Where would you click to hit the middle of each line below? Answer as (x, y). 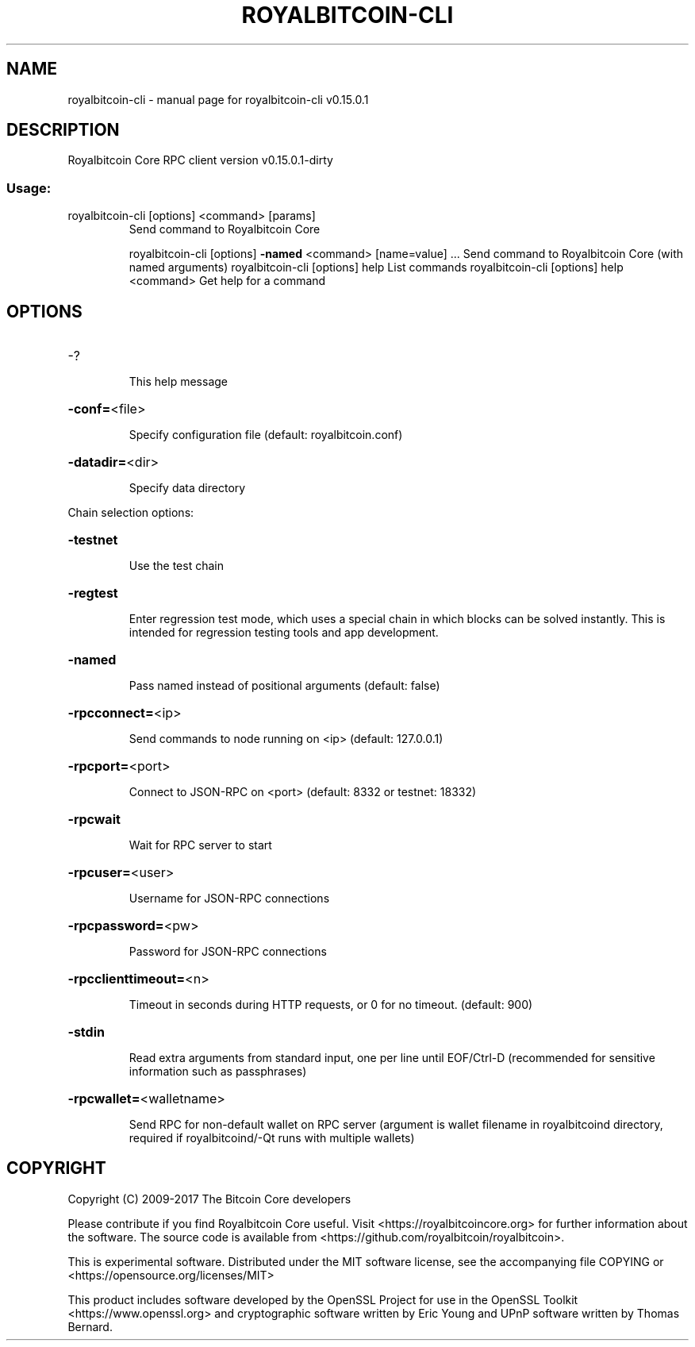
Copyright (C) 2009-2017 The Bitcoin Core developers (209, 1199)
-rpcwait (94, 820)
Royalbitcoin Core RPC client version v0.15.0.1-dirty (200, 160)
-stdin (86, 1032)
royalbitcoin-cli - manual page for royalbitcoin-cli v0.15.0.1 (218, 99)
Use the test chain (176, 566)
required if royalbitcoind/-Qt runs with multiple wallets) (272, 1138)
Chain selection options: (131, 513)
